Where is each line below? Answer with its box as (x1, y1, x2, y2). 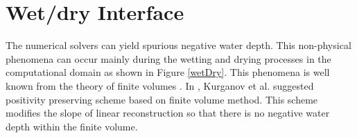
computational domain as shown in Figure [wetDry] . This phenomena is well (6, 65, 330, 79)
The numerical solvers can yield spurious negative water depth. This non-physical (6, 38, 351, 52)
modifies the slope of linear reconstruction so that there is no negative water (6, 106, 330, 120)
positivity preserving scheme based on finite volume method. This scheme (6, 92, 318, 106)
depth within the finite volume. (6, 119, 138, 133)
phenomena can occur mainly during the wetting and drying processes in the (6, 51, 331, 66)
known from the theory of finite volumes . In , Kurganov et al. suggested (6, 78, 314, 92)
